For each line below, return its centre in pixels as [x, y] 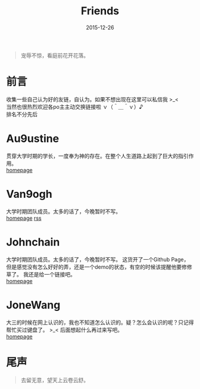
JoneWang [33, 305]
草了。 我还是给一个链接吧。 [41, 274]
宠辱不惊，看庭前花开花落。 [55, 55]
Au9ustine [33, 139]
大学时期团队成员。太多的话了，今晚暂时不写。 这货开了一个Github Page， [98, 259]
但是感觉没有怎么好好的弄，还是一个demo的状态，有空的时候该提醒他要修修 [99, 267]
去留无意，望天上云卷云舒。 [55, 380]
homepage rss [24, 218]
